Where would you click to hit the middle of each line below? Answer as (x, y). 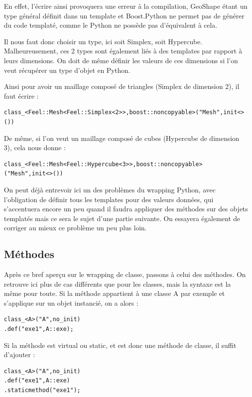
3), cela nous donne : (35, 147)
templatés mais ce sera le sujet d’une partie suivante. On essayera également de (122, 218)
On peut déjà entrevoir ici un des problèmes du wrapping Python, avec (110, 189)
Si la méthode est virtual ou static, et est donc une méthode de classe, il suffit (120, 345)
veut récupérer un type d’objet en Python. (67, 70)
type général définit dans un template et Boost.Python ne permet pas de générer (124, 15)
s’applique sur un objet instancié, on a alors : (71, 302)
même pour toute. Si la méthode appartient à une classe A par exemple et (115, 293)
